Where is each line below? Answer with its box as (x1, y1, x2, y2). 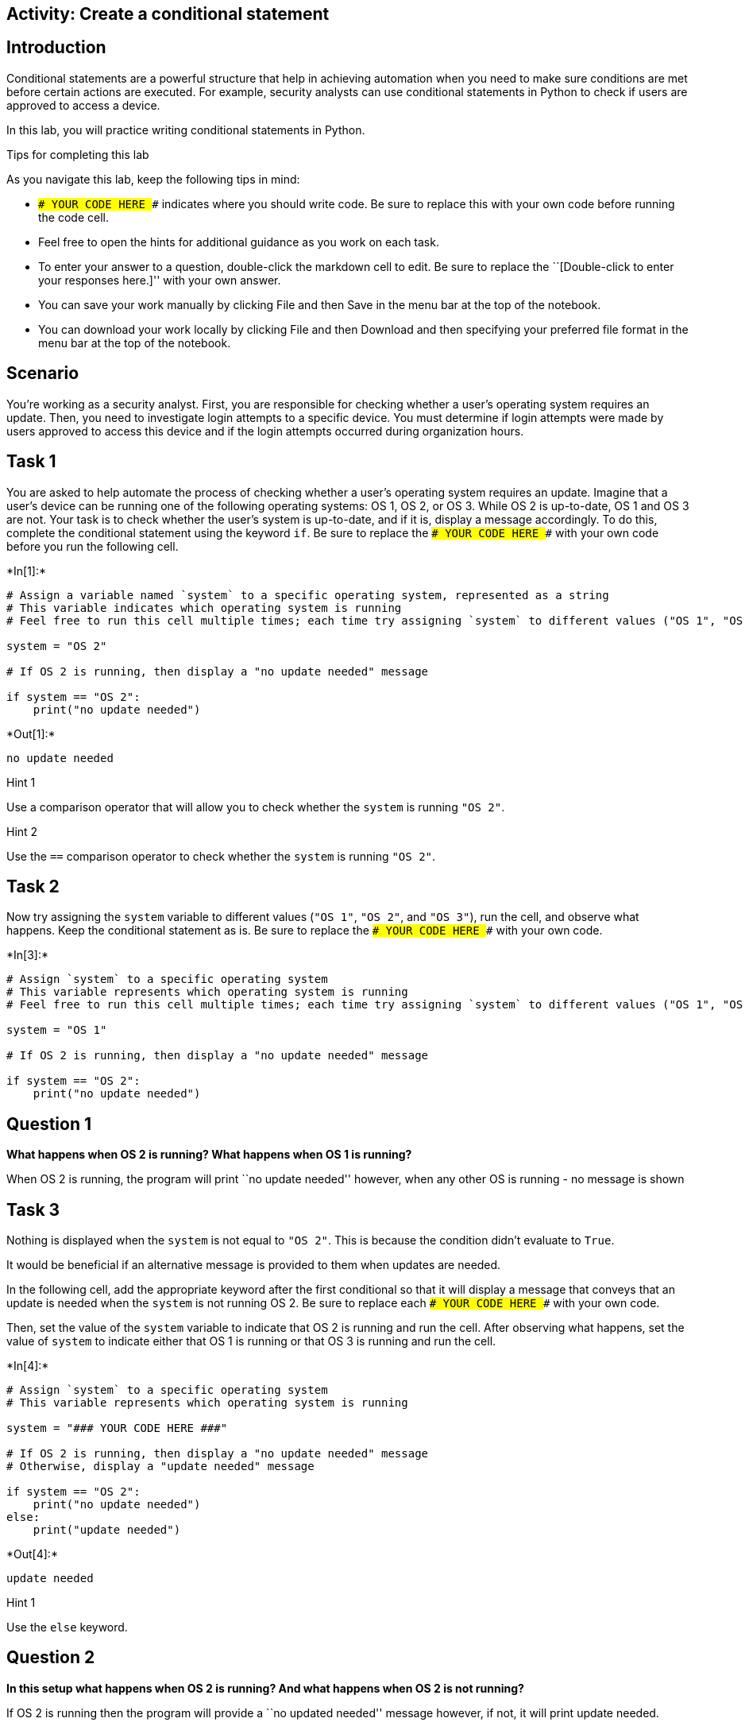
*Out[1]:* (6, 726, 56, 741)
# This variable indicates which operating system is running (6, 601, 402, 614)
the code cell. (38, 210, 109, 224)
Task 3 (6, 1199, 60, 1220)
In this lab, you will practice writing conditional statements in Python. (6, 122, 365, 137)
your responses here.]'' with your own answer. (38, 273, 281, 287)
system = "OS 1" (6, 1024, 107, 1037)
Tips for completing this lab (6, 147, 149, 161)
